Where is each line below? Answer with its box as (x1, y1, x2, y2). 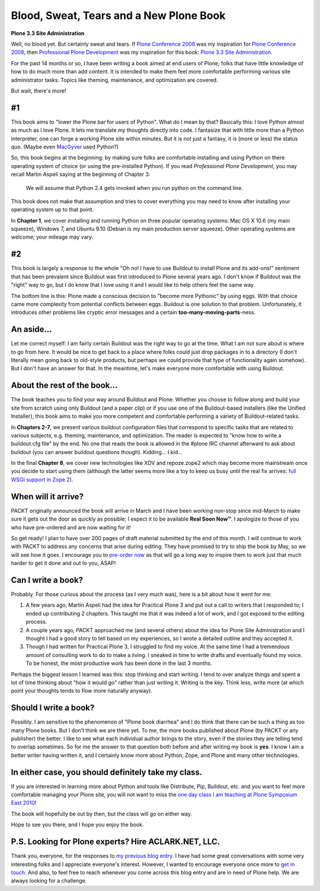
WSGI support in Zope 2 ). (11, 475, 73, 483)
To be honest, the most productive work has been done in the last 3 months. (25, 659, 213, 667)
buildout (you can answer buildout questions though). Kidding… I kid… (11, 448, 183, 455)
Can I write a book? (11, 575, 83, 585)
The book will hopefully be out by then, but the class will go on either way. (11, 810, 193, 817)
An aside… (11, 324, 53, 335)
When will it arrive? (11, 492, 84, 502)
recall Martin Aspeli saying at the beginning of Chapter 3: (11, 171, 151, 178)
